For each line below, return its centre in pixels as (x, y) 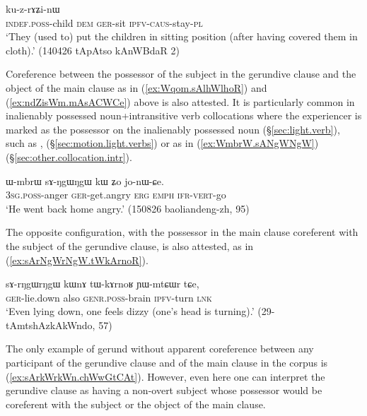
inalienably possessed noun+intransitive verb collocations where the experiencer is (184, 115)
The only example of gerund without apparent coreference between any (160, 349)
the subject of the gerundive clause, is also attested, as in (130, 245)
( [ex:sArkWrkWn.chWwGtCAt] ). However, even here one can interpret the (165, 376)
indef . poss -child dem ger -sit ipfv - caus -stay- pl (104, 22)
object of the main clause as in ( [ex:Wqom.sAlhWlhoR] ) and (136, 87)
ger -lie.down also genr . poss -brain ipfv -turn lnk (109, 297)
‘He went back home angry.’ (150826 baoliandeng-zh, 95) (128, 208)
